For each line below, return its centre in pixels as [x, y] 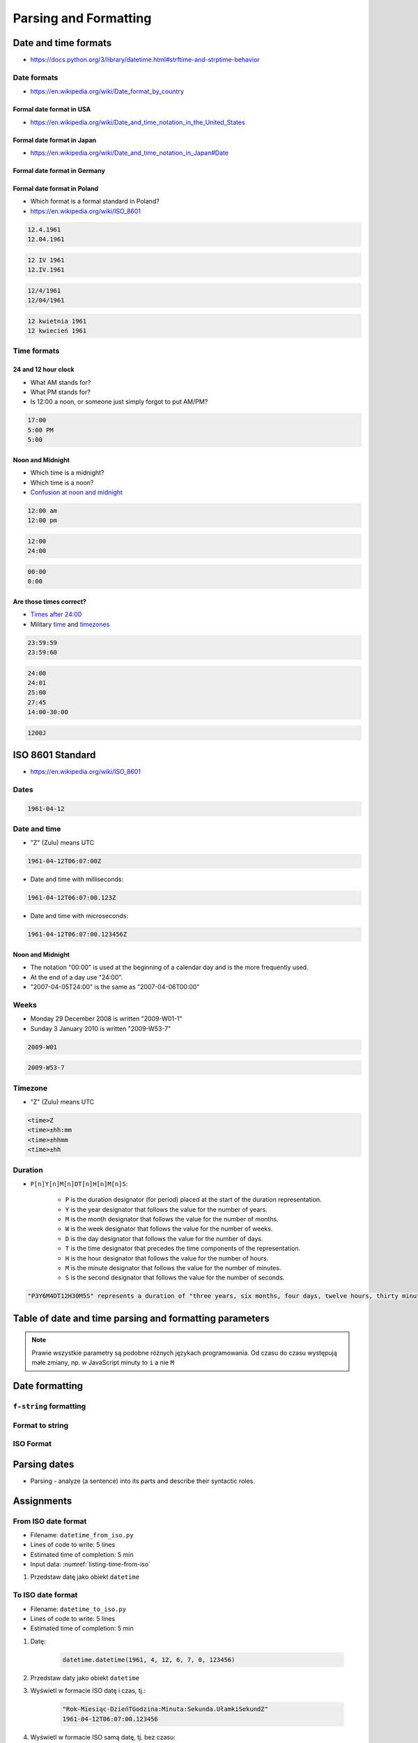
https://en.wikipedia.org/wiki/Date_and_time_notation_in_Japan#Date [130, 153]
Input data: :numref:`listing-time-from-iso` [91, 1565]
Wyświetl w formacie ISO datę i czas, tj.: [88, 1691]
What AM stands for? [61, 382]
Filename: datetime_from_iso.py [82, 1535]
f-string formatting [49, 1406]
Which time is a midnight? [67, 473]
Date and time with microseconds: [79, 916]
